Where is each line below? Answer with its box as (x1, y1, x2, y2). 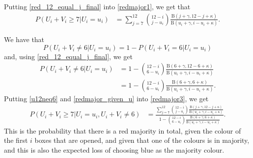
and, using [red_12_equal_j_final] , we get (4, 51, 133, 61)
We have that (4, 34, 45, 45)
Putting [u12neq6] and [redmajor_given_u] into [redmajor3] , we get (4, 93, 209, 104)
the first (4, 135, 28, 145)
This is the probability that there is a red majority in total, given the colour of (4, 125, 241, 135)
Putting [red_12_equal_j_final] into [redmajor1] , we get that (4, 1, 191, 11)
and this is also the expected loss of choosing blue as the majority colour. (4, 144, 225, 155)
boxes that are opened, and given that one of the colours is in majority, (34, 135, 250, 145)
